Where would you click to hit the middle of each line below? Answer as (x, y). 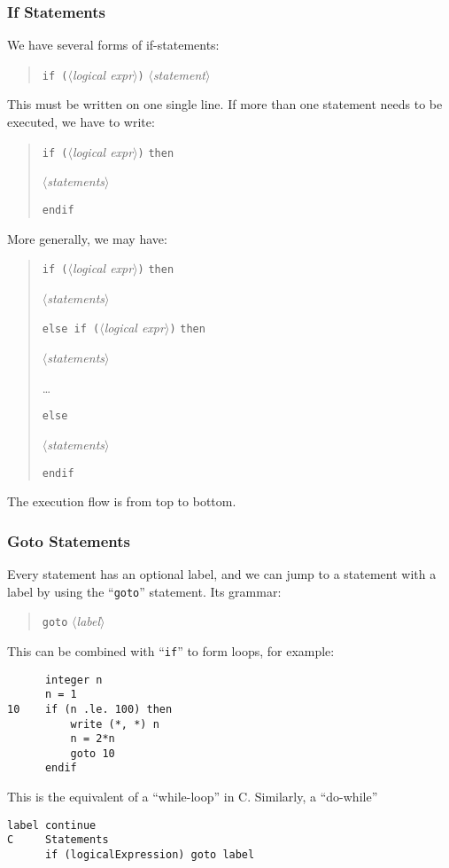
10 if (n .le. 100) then (90, 709)
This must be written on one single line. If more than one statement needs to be (225, 104)
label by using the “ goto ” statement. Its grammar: (144, 591)
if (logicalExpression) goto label (150, 855)
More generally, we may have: (87, 238)
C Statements (58, 840)
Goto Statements (69, 540)
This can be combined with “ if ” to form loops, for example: (171, 650)
